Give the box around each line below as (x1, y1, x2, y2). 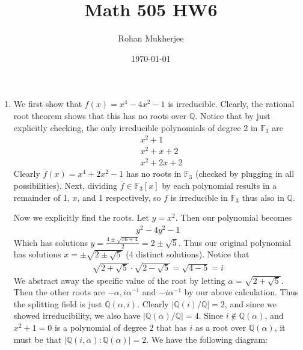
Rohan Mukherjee (118, 32, 184, 45)
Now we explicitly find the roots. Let (13, 211, 149, 224)
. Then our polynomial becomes (175, 211, 292, 224)
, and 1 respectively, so (77, 191, 161, 203)
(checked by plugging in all (195, 167, 295, 180)
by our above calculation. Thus (184, 286, 299, 298)
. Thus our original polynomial (178, 236, 292, 248)
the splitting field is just (13, 297, 102, 310)
